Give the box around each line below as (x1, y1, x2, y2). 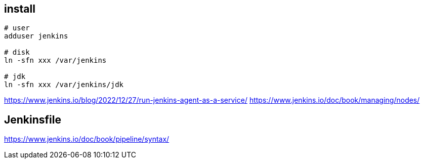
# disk (4, 48, 30, 57)
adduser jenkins (4, 32, 68, 40)
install (4, 3, 35, 15)
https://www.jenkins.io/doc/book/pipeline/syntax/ (4, 135, 169, 144)
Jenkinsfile (4, 113, 61, 126)
